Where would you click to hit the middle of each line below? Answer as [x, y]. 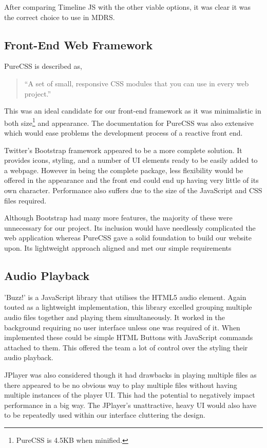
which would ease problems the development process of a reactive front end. [123, 133]
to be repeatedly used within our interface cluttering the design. [105, 415]
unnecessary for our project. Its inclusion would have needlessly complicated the [130, 227]
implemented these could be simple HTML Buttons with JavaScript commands [129, 337]
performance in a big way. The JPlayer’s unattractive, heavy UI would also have [130, 405]
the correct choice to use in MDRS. [60, 17]
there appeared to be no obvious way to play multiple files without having [121, 385]
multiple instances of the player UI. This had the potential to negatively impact [130, 395]
